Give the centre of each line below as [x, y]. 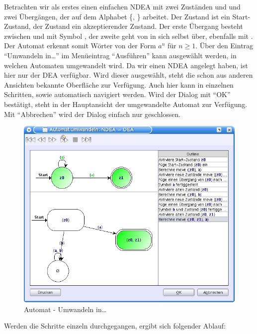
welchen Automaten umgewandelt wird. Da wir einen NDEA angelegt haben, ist [126, 65]
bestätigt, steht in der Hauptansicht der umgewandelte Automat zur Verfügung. [126, 104]
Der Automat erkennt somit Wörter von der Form [80, 46]
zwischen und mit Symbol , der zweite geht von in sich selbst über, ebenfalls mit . [128, 36]
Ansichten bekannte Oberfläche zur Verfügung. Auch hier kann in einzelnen [119, 84]
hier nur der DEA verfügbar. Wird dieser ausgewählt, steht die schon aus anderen [128, 75]
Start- [241, 16]
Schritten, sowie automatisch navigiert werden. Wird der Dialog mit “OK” [117, 94]
